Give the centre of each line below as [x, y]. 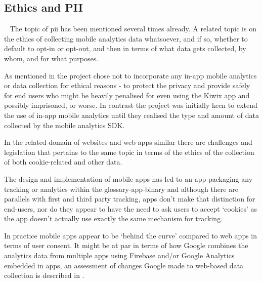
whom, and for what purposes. [51, 58]
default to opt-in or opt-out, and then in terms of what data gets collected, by [125, 48]
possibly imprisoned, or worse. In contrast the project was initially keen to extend [131, 105]
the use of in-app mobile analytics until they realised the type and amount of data [131, 115]
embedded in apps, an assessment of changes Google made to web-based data [124, 265]
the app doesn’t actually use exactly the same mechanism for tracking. [114, 218]
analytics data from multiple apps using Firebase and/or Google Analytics [119, 255]
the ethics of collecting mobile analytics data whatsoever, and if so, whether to [126, 38]
